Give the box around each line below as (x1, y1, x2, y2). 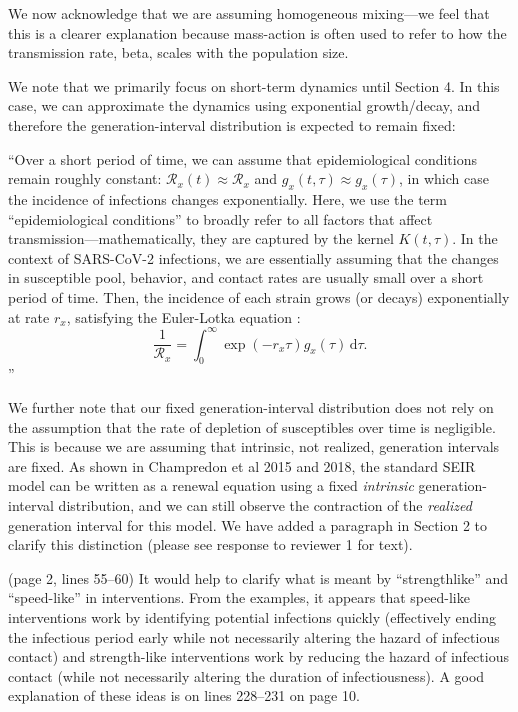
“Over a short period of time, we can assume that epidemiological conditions (8, 148, 478, 169)
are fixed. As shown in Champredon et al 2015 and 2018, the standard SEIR (8, 455, 476, 476)
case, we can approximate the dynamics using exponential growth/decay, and (8, 95, 481, 116)
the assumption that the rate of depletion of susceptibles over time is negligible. (8, 416, 496, 437)
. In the (452, 228, 498, 249)
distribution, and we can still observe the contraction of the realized (58, 494, 472, 515)
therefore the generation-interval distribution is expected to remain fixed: (8, 114, 456, 135)
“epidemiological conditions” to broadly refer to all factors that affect (8, 208, 433, 229)
